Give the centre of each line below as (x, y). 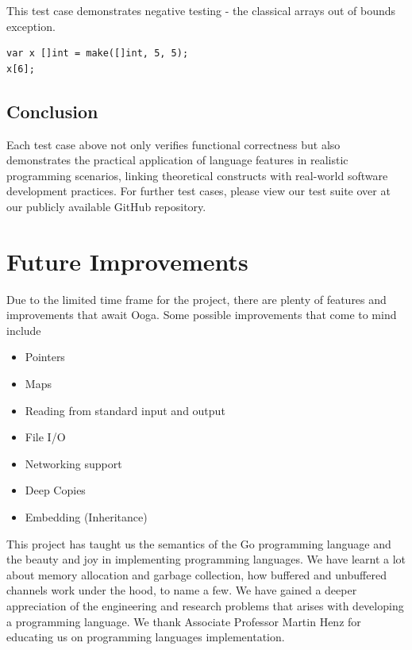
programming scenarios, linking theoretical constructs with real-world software (197, 175)
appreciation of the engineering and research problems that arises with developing (205, 605)
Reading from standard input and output (125, 410)
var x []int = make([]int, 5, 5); (98, 54)
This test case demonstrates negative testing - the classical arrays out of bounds (201, 10)
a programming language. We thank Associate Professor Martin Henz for (184, 621)
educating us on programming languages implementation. (146, 637)
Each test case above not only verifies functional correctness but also (173, 144)
